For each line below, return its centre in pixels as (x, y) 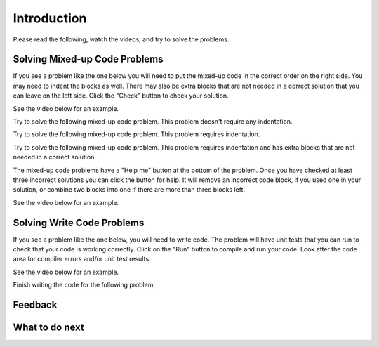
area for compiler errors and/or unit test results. (82, 259)
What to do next (48, 328)
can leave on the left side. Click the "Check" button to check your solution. (121, 96)
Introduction (50, 18)
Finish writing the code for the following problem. (84, 285)
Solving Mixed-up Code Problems (88, 59)
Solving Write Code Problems (79, 222)
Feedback (35, 305)
